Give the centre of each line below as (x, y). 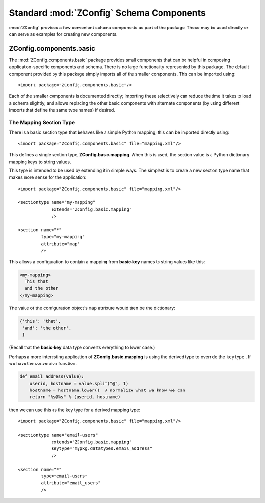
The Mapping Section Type (42, 122)
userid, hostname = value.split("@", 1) (79, 383)
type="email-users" (64, 476)
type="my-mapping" (63, 237)
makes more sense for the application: (48, 177)
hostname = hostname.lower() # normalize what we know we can (107, 390)
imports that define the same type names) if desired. (62, 110)
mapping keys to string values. (40, 162)
